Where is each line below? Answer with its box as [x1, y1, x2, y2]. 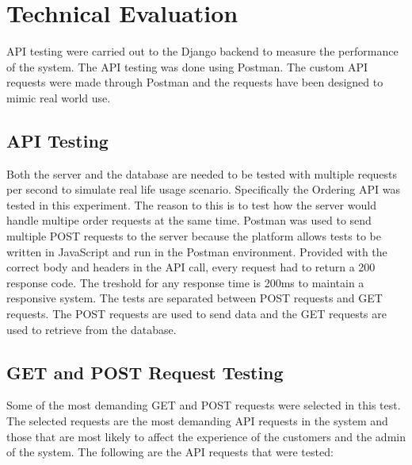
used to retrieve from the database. [6, 321, 177, 337]
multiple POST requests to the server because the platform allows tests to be [6, 228, 381, 244]
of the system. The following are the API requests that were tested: [6, 444, 334, 460]
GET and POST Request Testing [6, 359, 284, 384]
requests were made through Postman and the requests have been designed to [6, 74, 383, 90]
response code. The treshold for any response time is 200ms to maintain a [6, 274, 364, 290]
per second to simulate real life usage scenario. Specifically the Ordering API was [6, 181, 400, 198]
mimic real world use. [6, 89, 111, 106]
